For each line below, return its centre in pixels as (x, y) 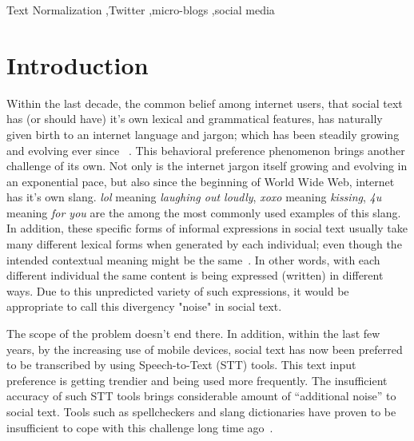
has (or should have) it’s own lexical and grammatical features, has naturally (195, 119)
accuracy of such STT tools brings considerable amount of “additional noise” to (201, 396)
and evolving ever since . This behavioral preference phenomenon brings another (206, 150)
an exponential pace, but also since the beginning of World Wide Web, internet (201, 181)
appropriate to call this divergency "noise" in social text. (144, 306)
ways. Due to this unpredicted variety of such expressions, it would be (178, 290)
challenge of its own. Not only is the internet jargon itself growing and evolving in (207, 166)
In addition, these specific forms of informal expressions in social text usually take (207, 228)
